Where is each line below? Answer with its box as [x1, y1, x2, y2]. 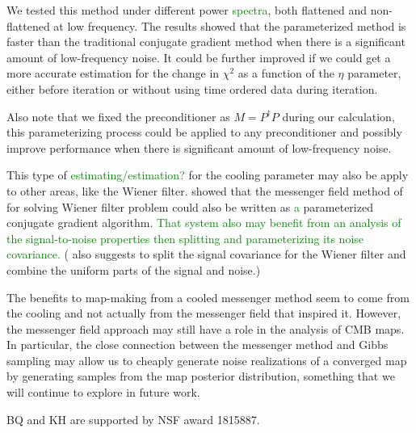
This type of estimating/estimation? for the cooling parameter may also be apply [6, 166, 409, 183]
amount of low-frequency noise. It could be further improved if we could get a [6, 48, 391, 65]
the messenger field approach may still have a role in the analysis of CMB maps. [6, 320, 405, 337]
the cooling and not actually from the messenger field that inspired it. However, [6, 305, 401, 322]
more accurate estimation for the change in [6, 65, 220, 82]
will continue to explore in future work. [6, 384, 200, 401]
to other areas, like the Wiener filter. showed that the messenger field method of [6, 182, 403, 199]
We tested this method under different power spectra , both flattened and [6, 2, 368, 18]
